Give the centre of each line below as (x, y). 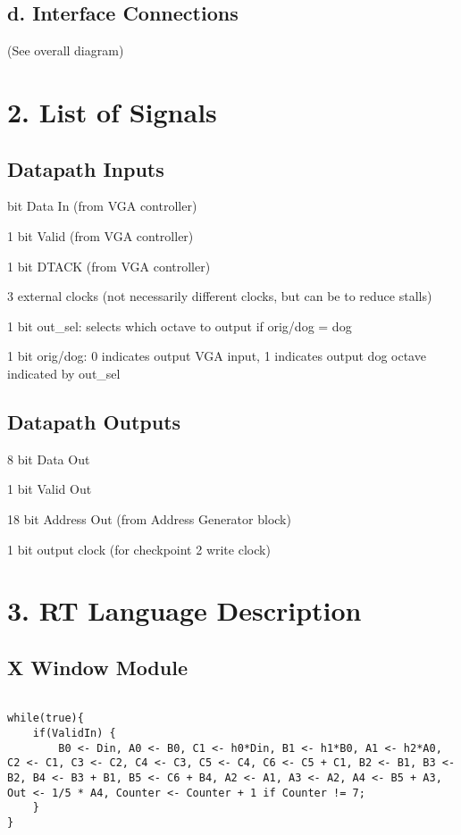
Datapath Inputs (86, 168)
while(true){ (46, 718)
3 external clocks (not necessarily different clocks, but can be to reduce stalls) (220, 296)
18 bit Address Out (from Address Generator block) (149, 518)
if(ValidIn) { (74, 733)
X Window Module (97, 667)
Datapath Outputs (94, 421)
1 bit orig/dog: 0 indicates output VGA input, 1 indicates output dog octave (217, 356)
